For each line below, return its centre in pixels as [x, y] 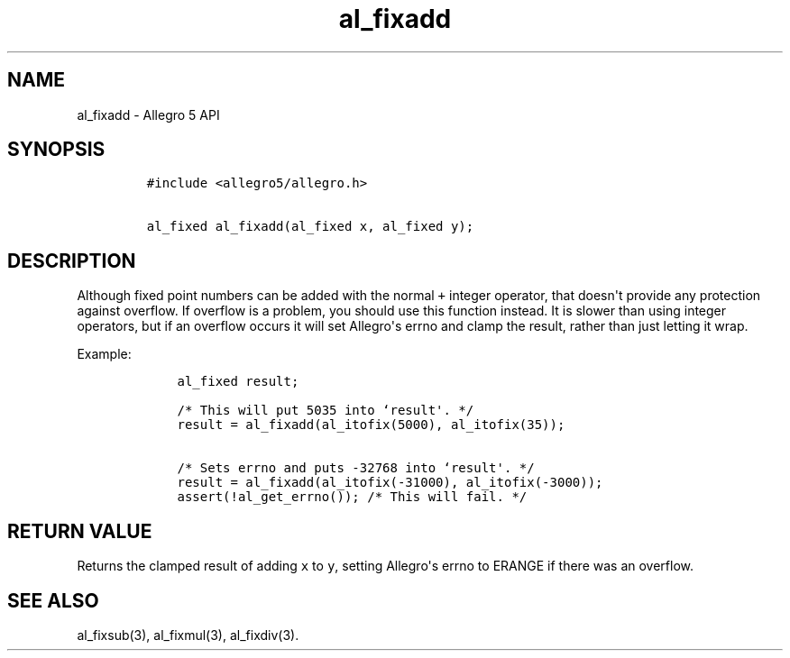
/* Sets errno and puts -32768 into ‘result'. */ [356, 468]
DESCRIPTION [72, 260]
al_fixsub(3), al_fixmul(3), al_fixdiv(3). [188, 635]
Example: [104, 354]
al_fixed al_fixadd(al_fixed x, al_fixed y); [310, 227]
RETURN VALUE [80, 531]
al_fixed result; [238, 382]
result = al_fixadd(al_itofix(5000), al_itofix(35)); [371, 425]
